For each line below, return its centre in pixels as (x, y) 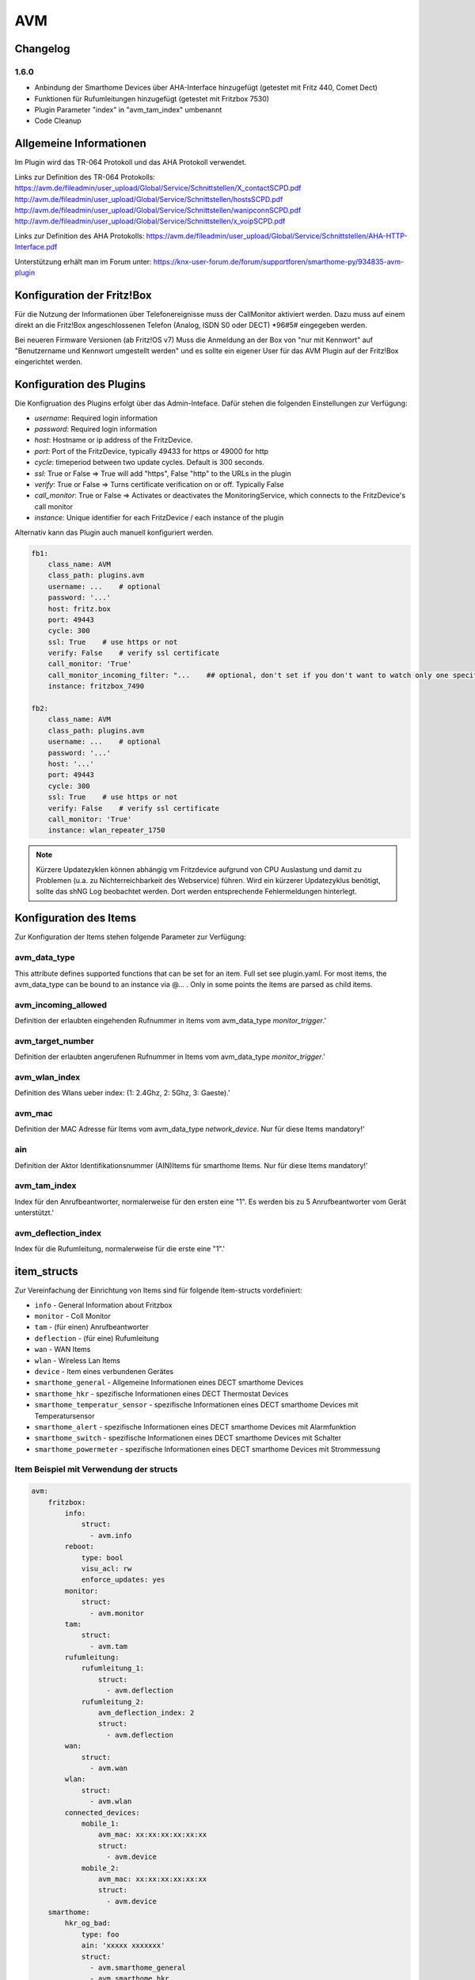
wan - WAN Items (63, 1350)
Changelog (42, 49)
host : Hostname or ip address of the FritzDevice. (114, 440)
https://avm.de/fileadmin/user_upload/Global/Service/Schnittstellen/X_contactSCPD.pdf (158, 188)
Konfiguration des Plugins (80, 385)
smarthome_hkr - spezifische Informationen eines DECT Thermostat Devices (161, 1393)
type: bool (103, 1557)
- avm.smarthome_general (138, 1968)
